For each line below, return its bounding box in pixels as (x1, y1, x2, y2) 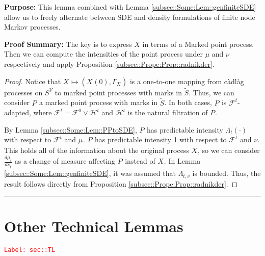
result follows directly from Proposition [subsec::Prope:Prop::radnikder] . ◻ (4, 178, 238, 189)
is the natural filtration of (127, 107, 208, 118)
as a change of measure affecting (14, 156, 116, 166)
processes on (4, 87, 43, 97)
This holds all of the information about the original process (4, 145, 189, 156)
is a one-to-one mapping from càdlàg (129, 75, 244, 86)
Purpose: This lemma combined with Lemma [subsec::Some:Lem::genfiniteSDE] (4, 2, 256, 12)
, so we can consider (197, 145, 260, 156)
